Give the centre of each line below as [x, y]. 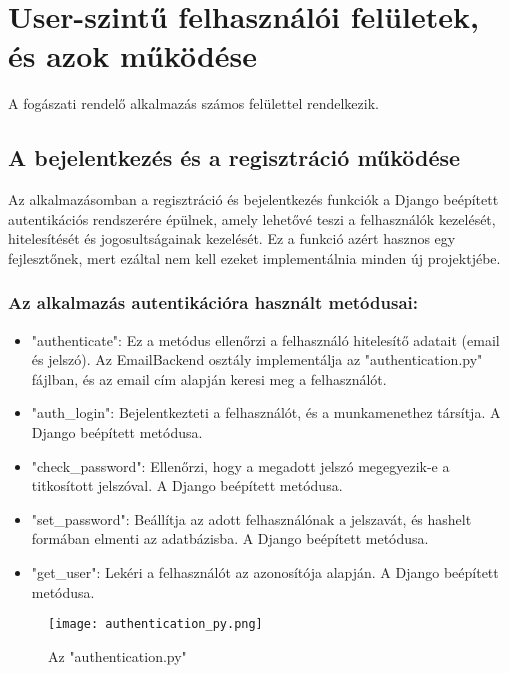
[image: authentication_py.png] [155, 624]
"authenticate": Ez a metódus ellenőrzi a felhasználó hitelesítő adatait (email [265, 339]
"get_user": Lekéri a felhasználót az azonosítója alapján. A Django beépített [265, 572]
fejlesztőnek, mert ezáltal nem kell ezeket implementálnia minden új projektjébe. [254, 257]
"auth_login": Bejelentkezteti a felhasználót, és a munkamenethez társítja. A [266, 412]
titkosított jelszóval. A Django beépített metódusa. [187, 485]
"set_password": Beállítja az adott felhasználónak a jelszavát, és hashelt [251, 518]
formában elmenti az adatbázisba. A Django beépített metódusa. [230, 538]
